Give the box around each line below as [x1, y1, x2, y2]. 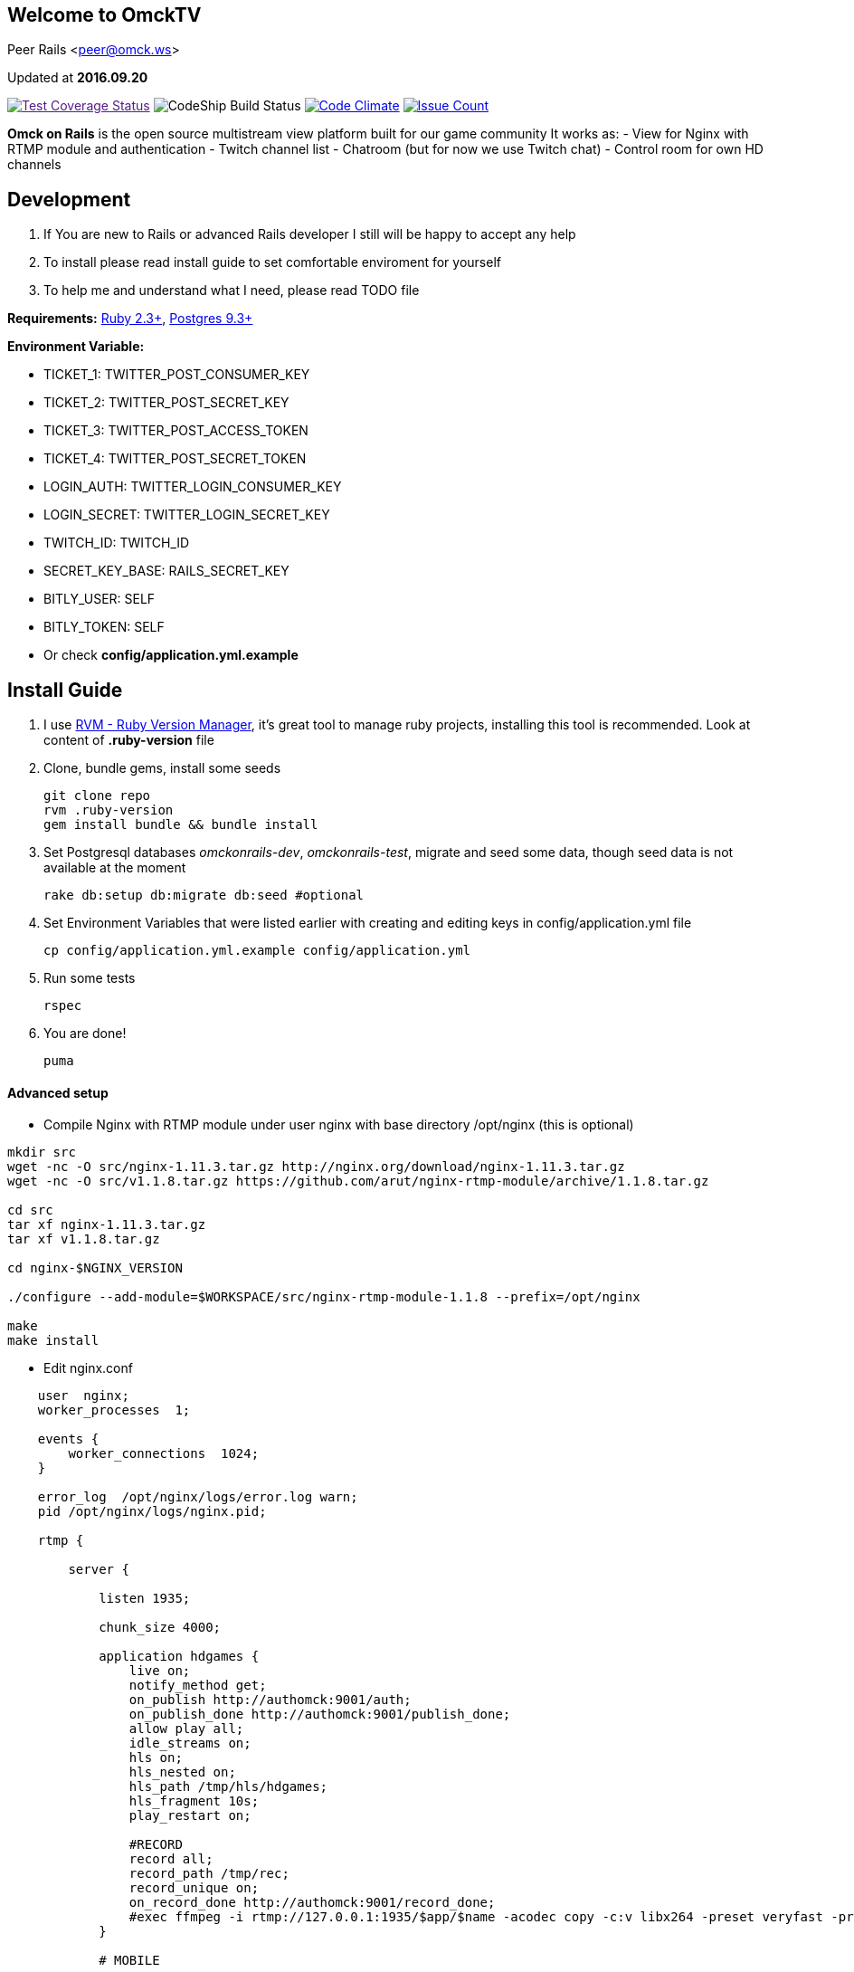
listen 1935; [99, 1591, 191, 1606]
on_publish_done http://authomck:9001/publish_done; [128, 1707, 511, 1722]
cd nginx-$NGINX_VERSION [7, 1261, 183, 1276]
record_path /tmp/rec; [128, 1866, 289, 1881]
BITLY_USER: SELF [43, 591, 156, 607]
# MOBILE [99, 1953, 160, 1968]
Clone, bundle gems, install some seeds [43, 760, 281, 776]
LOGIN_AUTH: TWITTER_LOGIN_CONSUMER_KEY [43, 479, 342, 495]
